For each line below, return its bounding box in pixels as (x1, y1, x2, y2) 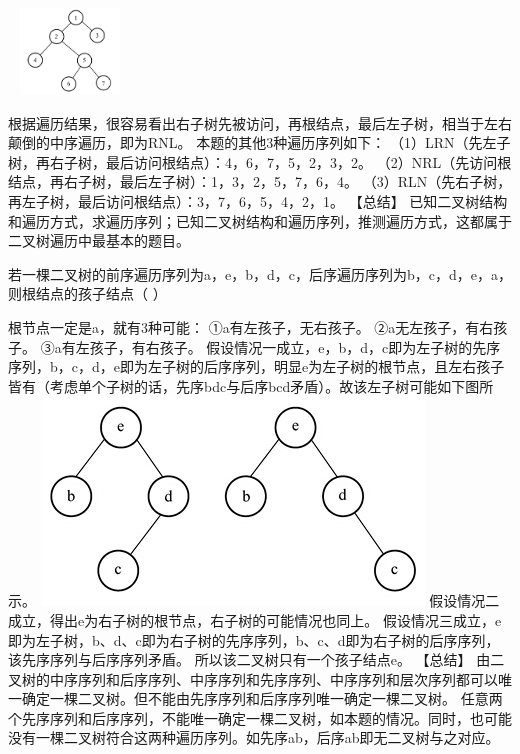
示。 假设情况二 (8, 590, 500, 611)
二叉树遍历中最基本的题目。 (8, 230, 190, 251)
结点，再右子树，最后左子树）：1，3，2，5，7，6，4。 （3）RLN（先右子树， (8, 171, 512, 192)
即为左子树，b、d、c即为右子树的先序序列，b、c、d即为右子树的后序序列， (8, 629, 500, 650)
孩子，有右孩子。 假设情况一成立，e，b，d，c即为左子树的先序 (89, 336, 501, 357)
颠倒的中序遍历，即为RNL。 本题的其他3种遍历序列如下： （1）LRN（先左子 (8, 132, 511, 153)
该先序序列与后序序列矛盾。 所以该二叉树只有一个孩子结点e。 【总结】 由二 (8, 649, 505, 670)
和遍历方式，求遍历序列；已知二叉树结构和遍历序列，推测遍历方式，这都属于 (8, 210, 512, 231)
